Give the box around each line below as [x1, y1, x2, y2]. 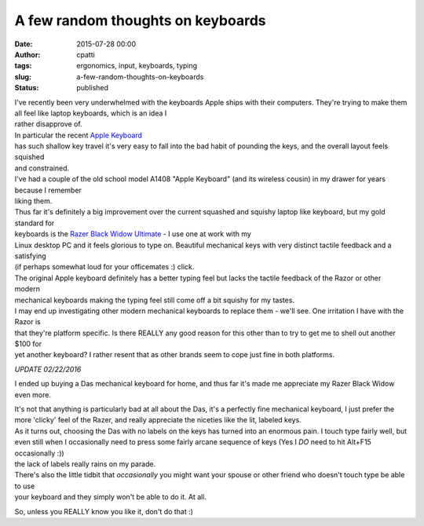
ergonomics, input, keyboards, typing [76, 61, 198, 71]
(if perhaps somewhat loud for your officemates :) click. [14, 262, 195, 272]
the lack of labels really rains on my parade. [14, 459, 156, 469]
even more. [14, 389, 51, 400]
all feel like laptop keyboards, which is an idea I [14, 108, 167, 118]
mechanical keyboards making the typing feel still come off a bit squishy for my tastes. [14, 295, 294, 305]
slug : [14, 71, 31, 82]
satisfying [14, 251, 46, 261]
